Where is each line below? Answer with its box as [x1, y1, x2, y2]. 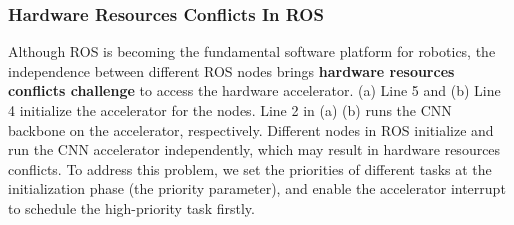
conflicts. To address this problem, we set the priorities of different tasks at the [8, 158, 492, 179]
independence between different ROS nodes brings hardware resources [8, 60, 455, 81]
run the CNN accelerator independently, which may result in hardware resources [8, 139, 501, 160]
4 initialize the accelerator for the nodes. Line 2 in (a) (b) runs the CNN [8, 100, 452, 120]
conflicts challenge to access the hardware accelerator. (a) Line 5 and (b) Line [8, 80, 501, 101]
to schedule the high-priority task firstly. [8, 197, 255, 218]
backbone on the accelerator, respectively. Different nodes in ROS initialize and [8, 119, 494, 140]
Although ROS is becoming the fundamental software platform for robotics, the [8, 41, 496, 62]
